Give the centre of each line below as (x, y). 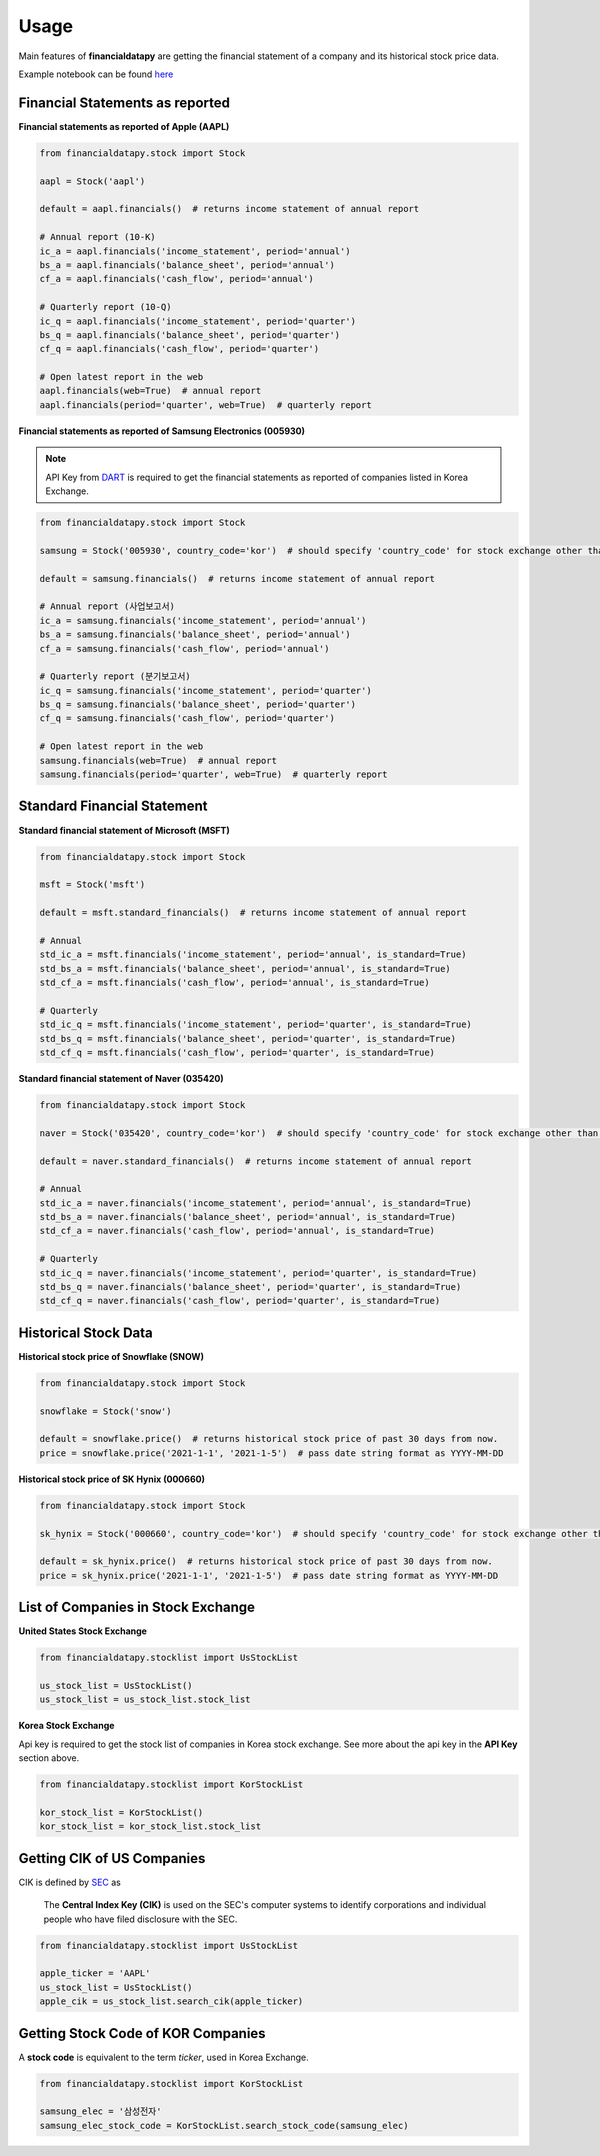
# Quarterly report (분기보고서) (115, 676)
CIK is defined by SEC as (70, 1882)
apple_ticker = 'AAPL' (95, 1973)
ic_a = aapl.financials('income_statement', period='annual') (195, 251)
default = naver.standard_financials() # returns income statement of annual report (255, 1161)
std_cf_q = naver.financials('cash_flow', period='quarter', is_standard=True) (240, 1301)
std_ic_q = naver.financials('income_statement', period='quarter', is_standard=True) (258, 1273)
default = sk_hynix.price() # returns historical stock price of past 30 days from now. (266, 1561)
